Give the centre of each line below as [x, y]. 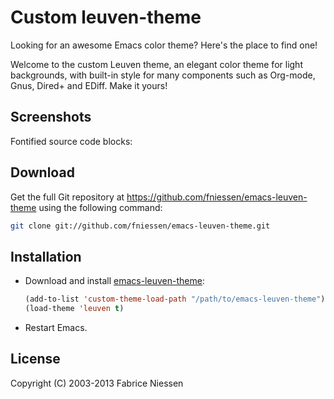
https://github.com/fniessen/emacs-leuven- [217, 197]
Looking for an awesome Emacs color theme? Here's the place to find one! [164, 45]
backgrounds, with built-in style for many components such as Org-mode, [163, 75]
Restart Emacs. [56, 327]
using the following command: [100, 207]
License [35, 359]
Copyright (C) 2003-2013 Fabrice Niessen [97, 383]
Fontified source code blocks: [71, 141]
